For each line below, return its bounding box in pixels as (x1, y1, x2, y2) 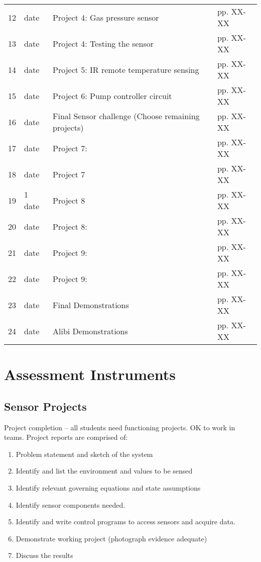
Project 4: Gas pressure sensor (53, 11, 159, 23)
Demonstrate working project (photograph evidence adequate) (16, 533, 207, 543)
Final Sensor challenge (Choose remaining (53, 110, 200, 122)
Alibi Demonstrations (53, 325, 128, 337)
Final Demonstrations (53, 299, 129, 311)
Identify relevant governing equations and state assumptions (16, 482, 201, 493)
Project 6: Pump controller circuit (53, 89, 172, 102)
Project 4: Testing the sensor (53, 37, 154, 49)
